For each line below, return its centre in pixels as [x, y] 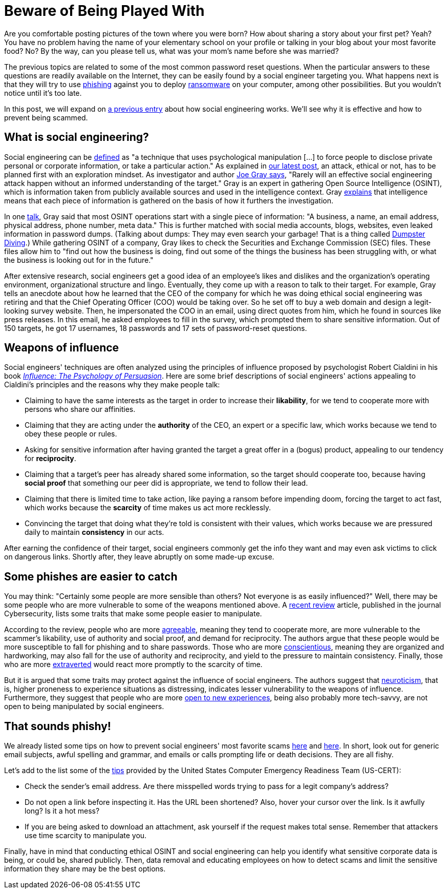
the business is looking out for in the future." [79, 260]
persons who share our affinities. [80, 409]
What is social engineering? [77, 137]
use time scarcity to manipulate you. [86, 836]
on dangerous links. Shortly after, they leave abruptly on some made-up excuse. [139, 557]
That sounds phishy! [58, 726]
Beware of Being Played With [104, 11]
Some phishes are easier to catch [91, 576]
